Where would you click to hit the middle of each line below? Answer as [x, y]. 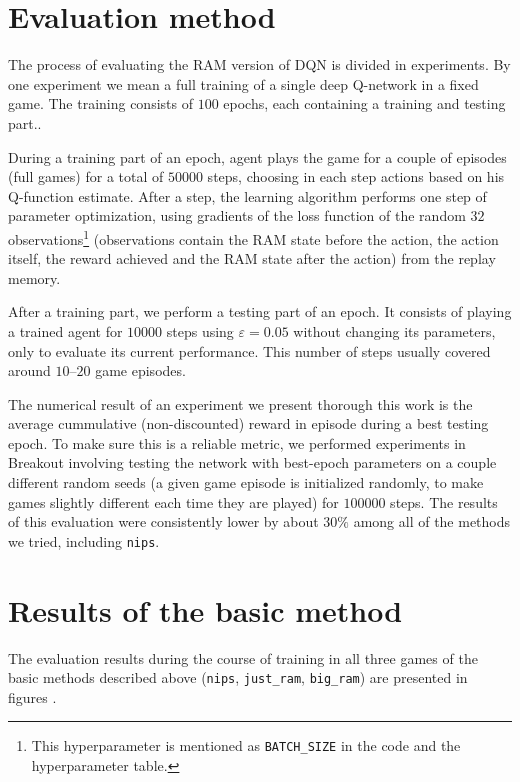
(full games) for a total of [86, 176]
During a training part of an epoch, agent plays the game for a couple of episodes [257, 156]
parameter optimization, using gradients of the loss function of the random [237, 215]
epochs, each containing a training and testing [364, 103]
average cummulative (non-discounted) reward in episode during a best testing [248, 423]
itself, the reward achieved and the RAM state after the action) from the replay [252, 258]
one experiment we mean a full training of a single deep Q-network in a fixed [243, 83]
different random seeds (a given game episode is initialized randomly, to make [246, 482]
